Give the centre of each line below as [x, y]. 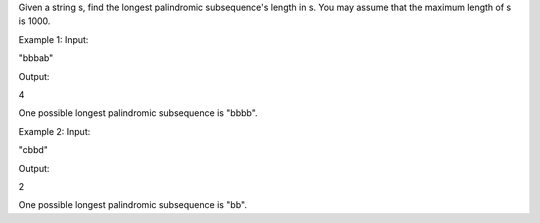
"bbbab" [36, 58]
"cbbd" [33, 150]
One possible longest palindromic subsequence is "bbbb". [138, 113]
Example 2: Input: [54, 131]
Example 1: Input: [53, 39]
